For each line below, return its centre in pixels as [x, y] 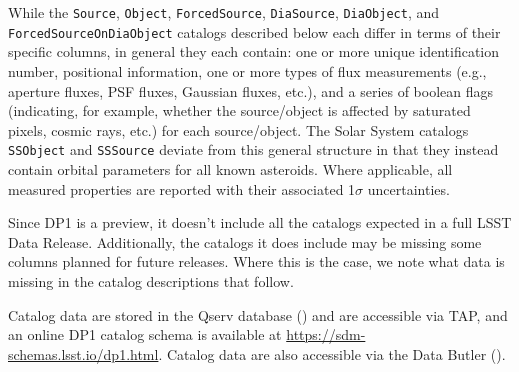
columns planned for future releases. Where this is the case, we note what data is [256, 261]
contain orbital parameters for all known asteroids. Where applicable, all [230, 168]
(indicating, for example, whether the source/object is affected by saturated [239, 110]
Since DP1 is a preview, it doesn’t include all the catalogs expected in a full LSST [260, 222]
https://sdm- [326, 334]
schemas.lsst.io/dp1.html [83, 353]
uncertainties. [408, 188]
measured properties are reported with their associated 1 [182, 188]
